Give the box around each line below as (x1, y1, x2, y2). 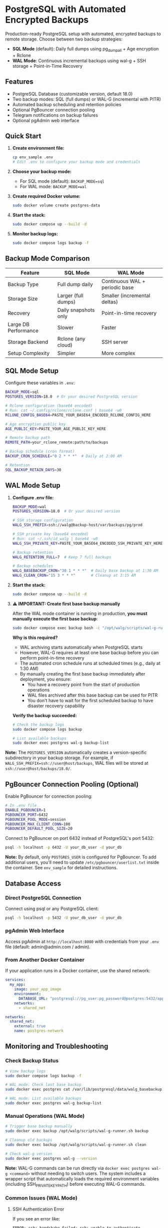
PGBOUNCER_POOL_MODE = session (5, 817, 66, 822)
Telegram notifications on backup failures (12, 112, 98, 118)
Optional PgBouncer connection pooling (12, 107, 95, 113)
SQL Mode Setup (5, 367, 59, 375)
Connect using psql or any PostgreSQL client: (5, 905, 99, 911)
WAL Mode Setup (5, 481, 61, 490)
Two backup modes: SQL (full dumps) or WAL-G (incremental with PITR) (12, 96, 161, 102)
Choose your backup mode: (12, 169, 71, 175)
